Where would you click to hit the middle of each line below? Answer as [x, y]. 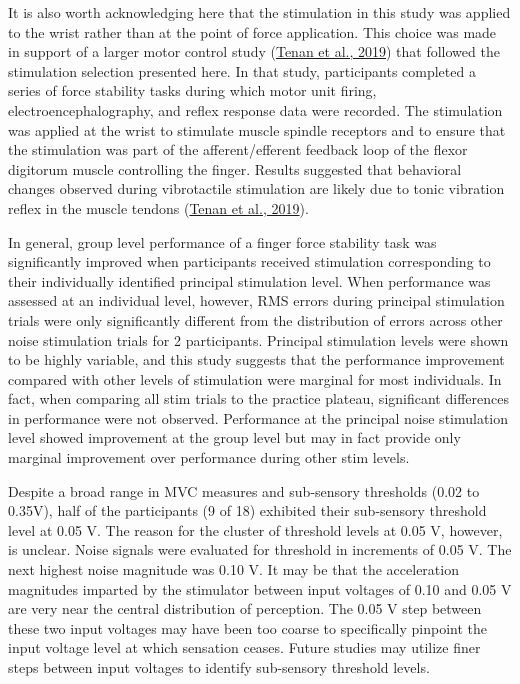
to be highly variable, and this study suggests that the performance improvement [256, 359]
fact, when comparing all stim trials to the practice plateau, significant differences [258, 398]
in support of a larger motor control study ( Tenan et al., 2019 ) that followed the [254, 51]
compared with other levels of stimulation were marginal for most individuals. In [255, 378]
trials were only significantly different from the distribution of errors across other [255, 319]
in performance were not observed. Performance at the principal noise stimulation [258, 417]
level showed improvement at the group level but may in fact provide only [234, 437]
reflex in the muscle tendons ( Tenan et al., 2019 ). [158, 207]
